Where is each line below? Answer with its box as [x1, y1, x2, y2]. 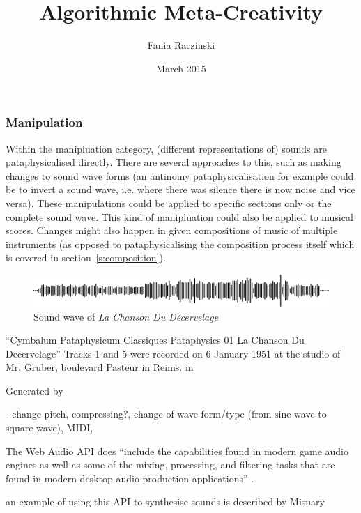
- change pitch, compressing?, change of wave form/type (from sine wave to [6, 406, 327, 421]
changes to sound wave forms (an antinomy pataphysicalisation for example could [6, 168, 354, 183]
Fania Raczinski [147, 38, 215, 52]
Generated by [6, 383, 63, 397]
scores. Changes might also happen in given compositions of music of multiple [6, 223, 338, 238]
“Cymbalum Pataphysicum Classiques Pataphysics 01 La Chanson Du [6, 332, 305, 347]
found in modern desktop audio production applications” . [6, 470, 254, 485]
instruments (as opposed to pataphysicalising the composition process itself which [6, 236, 355, 251]
